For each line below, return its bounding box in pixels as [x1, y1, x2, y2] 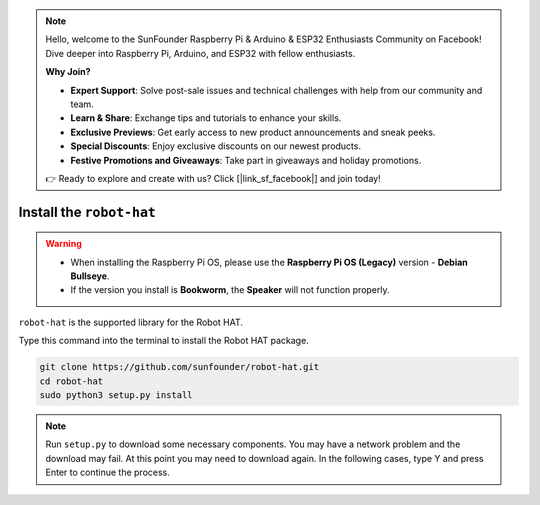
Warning [45, 238, 82, 250]
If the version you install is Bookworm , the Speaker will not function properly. [70, 284, 390, 296]
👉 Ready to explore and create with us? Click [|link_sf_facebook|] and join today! [45, 172, 381, 184]
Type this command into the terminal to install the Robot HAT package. [18, 335, 309, 347]
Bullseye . [70, 270, 110, 282]
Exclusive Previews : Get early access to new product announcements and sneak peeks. [70, 126, 436, 138]
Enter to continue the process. [45, 466, 170, 479]
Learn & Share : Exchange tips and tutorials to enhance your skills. [70, 112, 342, 124]
